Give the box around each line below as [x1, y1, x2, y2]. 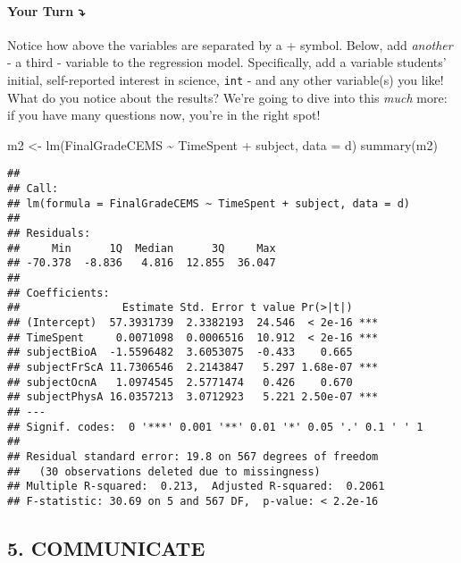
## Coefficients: [7, 286, 110, 299]
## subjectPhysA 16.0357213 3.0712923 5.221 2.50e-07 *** [7, 391, 379, 404]
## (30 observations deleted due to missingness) [7, 465, 321, 478]
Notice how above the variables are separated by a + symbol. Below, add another [7, 35, 453, 54]
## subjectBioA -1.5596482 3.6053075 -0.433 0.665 [7, 346, 353, 359]
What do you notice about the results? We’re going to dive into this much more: [7, 88, 448, 106]
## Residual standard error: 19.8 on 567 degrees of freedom [7, 450, 379, 463]
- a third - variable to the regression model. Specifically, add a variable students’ [7, 53, 447, 71]
